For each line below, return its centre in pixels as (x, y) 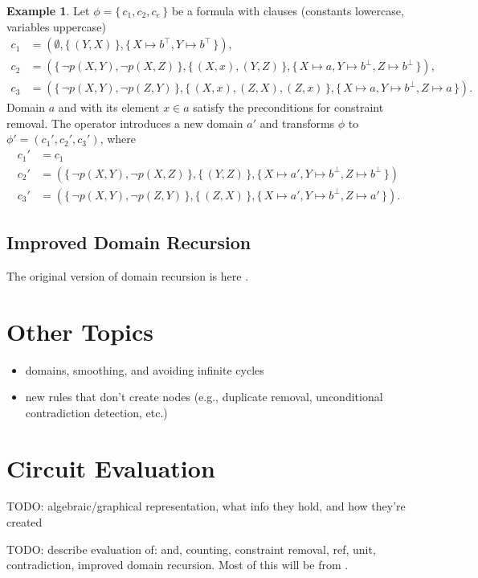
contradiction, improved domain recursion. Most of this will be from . (178, 565)
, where (118, 139)
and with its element (109, 107)
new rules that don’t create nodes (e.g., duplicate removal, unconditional (204, 397)
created (25, 522)
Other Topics (80, 331)
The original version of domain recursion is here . (128, 275)
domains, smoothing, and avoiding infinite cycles (145, 369)
